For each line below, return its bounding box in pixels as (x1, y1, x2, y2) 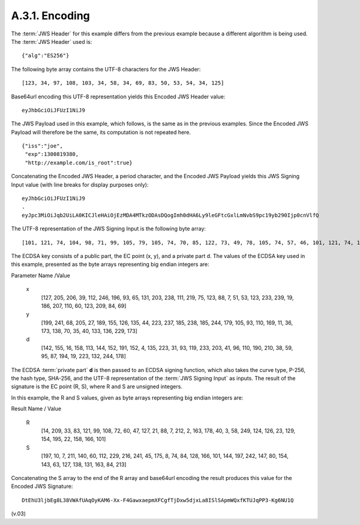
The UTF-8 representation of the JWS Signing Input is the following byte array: (11, 225, 206, 232)
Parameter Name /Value (11, 272, 70, 279)
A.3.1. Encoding (11, 9, 90, 22)
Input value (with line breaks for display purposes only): (11, 181, 149, 188)
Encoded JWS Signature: (11, 483, 73, 490)
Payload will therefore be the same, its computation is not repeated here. (11, 128, 191, 136)
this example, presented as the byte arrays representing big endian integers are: (11, 261, 209, 268)
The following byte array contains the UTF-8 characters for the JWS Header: (11, 65, 201, 73)
